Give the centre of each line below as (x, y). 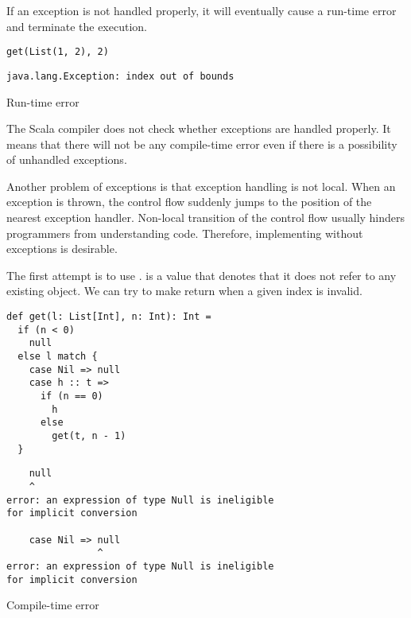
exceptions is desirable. (62, 249)
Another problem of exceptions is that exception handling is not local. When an (201, 186)
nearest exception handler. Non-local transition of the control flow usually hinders (206, 218)
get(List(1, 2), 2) (58, 52)
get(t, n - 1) (89, 435)
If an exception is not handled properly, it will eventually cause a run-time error (202, 10)
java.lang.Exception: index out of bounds (120, 76)
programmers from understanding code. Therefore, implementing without (185, 233)
